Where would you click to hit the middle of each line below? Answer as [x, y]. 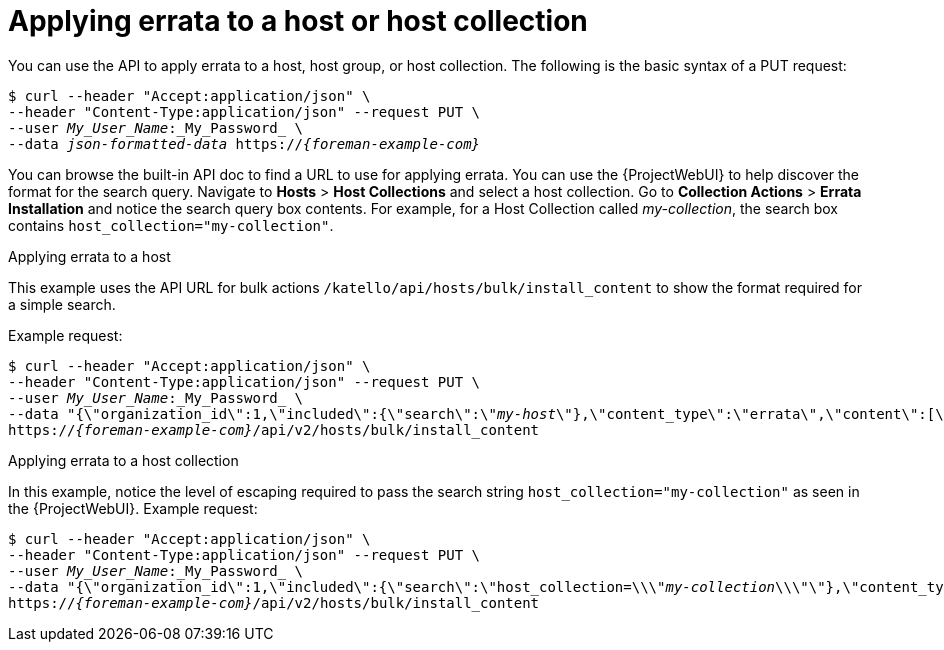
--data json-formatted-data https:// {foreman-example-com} [244, 143]
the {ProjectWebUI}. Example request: [133, 508]
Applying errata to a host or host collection [298, 21]
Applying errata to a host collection [123, 460]
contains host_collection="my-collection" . [171, 225]
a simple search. [62, 304]
